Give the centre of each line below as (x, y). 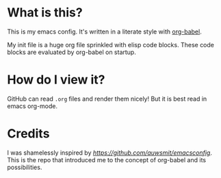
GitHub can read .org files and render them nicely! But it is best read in (107, 99)
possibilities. (25, 167)
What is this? (45, 13)
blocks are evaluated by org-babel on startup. (72, 52)
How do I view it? (56, 80)
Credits (28, 134)
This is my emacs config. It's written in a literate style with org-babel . (104, 31)
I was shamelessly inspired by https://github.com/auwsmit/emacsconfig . (110, 153)
